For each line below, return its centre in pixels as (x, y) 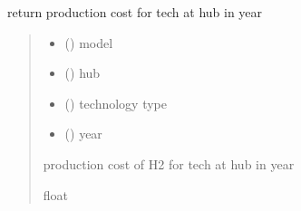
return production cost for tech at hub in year (135, 12)
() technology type (116, 103)
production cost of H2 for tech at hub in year (169, 163)
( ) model (89, 42)
